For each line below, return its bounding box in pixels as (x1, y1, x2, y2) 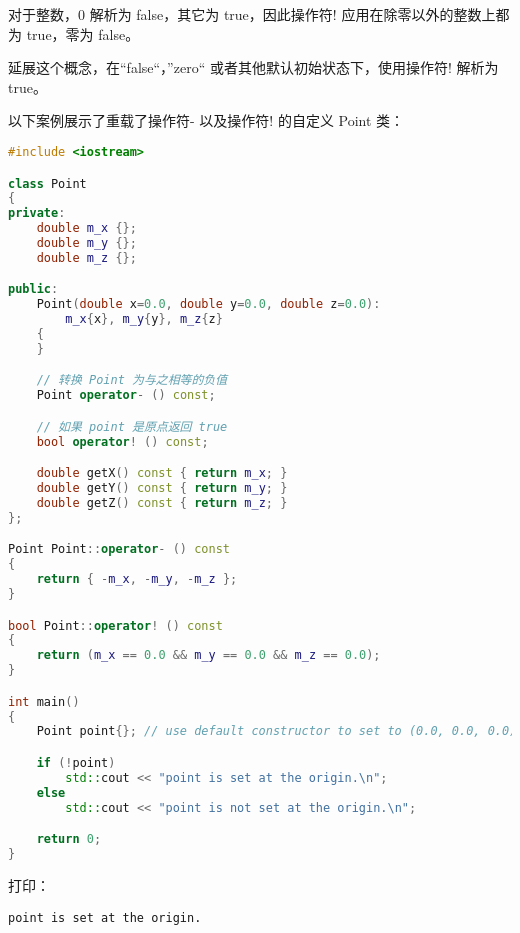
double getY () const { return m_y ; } (36, 481, 288, 496)
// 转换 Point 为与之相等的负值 (36, 373, 228, 388)
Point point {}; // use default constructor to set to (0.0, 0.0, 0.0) (36, 724, 517, 739)
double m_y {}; (36, 236, 137, 250)
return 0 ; (36, 832, 102, 847)
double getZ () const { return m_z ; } (36, 496, 288, 510)
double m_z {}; (36, 250, 137, 265)
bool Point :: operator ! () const (8, 618, 223, 633)
